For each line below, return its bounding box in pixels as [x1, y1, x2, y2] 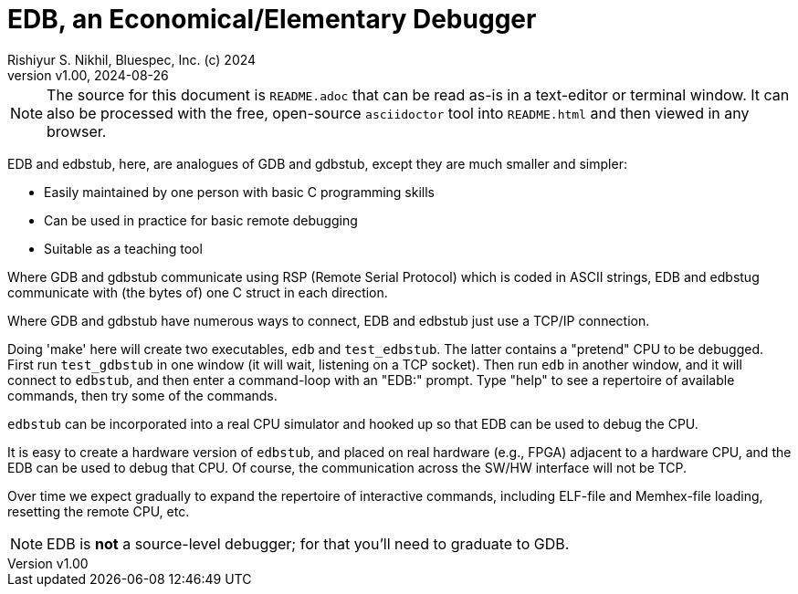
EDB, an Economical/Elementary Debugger [7, 4, 537, 35]
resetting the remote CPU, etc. [7, 503, 190, 519]
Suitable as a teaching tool [44, 240, 203, 256]
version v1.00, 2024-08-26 [7, 67, 169, 83]
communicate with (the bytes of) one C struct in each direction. [7, 284, 388, 300]
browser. [47, 121, 107, 141]
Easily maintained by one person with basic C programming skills [44, 183, 435, 200]
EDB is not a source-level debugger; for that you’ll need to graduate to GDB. [47, 534, 570, 553]
